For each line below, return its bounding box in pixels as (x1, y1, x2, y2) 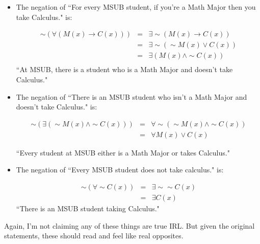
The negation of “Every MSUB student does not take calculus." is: (16, 164, 224, 175)
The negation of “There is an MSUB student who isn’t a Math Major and (16, 91, 247, 102)
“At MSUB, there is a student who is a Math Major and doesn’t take (16, 64, 233, 75)
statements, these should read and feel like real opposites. (4, 230, 184, 241)
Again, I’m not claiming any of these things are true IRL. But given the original (4, 220, 255, 231)
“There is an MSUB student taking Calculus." (16, 203, 160, 213)
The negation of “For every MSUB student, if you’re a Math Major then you (16, 2, 256, 12)
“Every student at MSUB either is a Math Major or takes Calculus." (16, 147, 230, 158)
